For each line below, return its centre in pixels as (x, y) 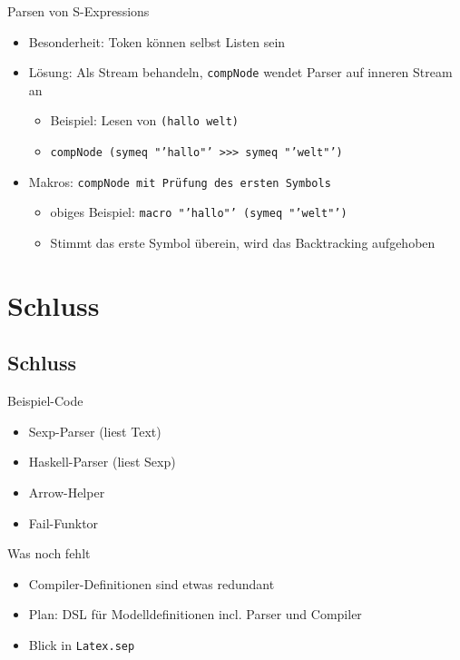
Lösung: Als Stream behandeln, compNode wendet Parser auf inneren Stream (240, 72)
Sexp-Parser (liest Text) (95, 431)
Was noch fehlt (49, 553)
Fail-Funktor (64, 522)
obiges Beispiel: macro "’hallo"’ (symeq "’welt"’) (199, 212)
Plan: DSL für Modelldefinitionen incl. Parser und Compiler (195, 614)
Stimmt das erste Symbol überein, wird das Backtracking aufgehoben (243, 243)
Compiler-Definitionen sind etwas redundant (152, 583)
